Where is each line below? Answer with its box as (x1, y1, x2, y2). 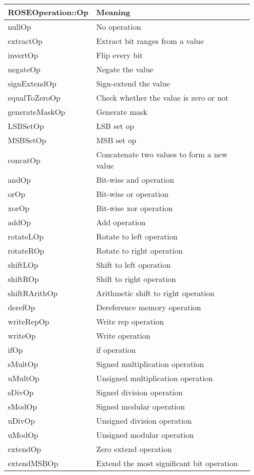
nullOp (8, 21, 31, 32)
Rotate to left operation (96, 231, 178, 242)
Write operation (96, 330, 150, 341)
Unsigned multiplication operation (96, 372, 213, 384)
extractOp (8, 35, 42, 46)
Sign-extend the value (96, 78, 170, 89)
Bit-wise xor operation (96, 202, 173, 214)
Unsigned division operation (96, 415, 192, 426)
